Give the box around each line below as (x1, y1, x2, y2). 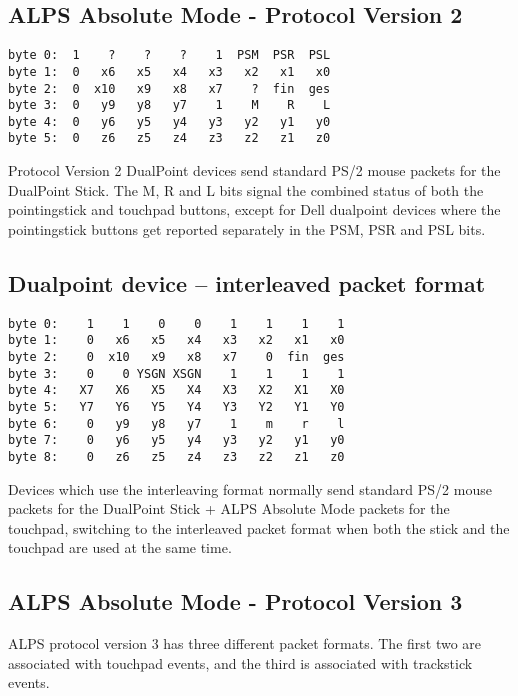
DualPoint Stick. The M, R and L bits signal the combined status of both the (8, 179, 484, 200)
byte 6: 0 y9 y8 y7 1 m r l (8, 416, 345, 431)
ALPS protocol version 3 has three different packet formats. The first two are (8, 633, 482, 654)
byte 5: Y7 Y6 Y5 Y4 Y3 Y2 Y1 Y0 (8, 400, 345, 414)
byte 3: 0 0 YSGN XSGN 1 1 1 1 (8, 366, 345, 381)
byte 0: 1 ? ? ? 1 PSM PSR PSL (8, 48, 331, 63)
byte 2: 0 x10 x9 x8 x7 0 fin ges (8, 350, 345, 365)
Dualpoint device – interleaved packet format (8, 267, 486, 298)
